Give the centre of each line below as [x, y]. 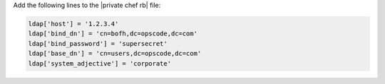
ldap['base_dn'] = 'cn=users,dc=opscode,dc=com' [115, 54]
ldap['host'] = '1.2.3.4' [73, 24]
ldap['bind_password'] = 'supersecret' [98, 43]
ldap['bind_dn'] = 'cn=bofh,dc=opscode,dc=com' [113, 34]
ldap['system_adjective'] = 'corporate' [99, 63]
